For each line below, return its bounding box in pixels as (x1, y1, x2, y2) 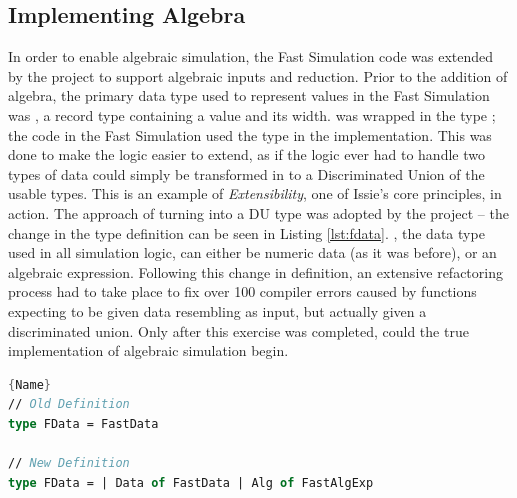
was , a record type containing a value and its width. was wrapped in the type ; (8, 104, 496, 125)
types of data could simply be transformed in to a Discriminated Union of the (8, 163, 485, 184)
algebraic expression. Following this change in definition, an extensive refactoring (8, 261, 503, 282)
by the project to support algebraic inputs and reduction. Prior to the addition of (8, 65, 508, 86)
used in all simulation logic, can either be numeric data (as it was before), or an (8, 242, 497, 263)
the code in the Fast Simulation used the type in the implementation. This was (8, 124, 492, 145)
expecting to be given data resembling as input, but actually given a (8, 300, 427, 321)
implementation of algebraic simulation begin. (8, 340, 289, 361)
